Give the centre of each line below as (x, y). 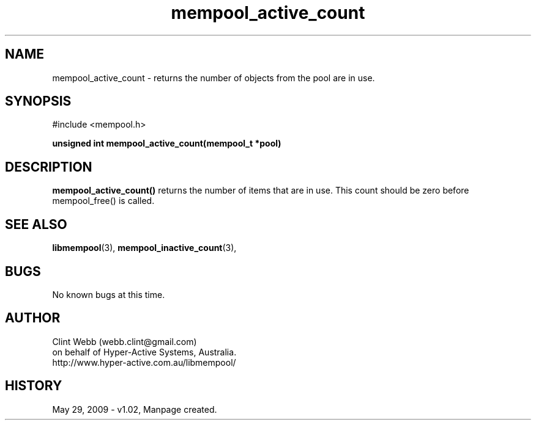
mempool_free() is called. (103, 201)
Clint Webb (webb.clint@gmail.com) (125, 341)
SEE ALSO (36, 224)
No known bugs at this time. (109, 294)
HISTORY (34, 386)
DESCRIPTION (49, 167)
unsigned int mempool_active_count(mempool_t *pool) (167, 143)
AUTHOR (33, 318)
